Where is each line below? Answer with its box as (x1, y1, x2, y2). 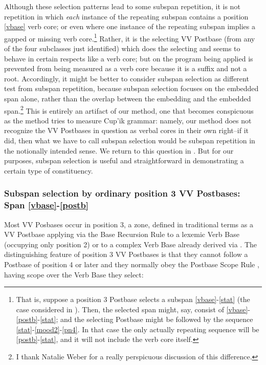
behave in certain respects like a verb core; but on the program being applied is (4, 53, 253, 63)
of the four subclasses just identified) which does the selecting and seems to (4, 43, 240, 54)
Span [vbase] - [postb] (4, 199, 89, 211)
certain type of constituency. (4, 165, 93, 176)
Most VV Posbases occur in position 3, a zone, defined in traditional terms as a (4, 219, 253, 229)
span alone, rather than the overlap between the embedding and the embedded (4, 93, 251, 103)
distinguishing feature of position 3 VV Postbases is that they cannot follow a (4, 249, 248, 260)
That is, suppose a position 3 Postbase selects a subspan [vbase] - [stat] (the (16, 294, 250, 305)
